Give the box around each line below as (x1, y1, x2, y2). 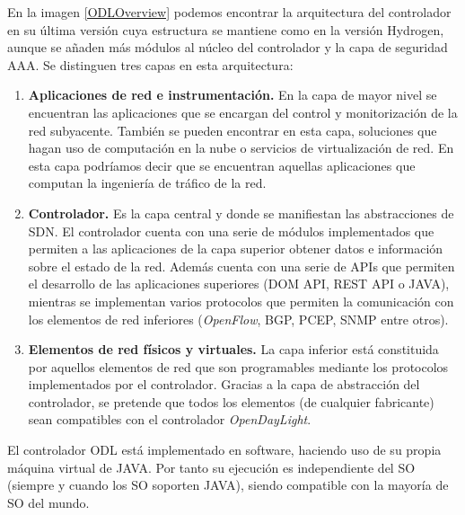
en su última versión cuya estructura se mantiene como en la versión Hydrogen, (7, 20, 444, 39)
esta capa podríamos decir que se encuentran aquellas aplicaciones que (28, 155, 416, 174)
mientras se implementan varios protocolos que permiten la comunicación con (28, 291, 454, 310)
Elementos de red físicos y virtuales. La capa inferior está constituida (28, 340, 439, 359)
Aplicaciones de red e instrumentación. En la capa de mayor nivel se (28, 85, 437, 104)
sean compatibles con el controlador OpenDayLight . (28, 410, 311, 429)
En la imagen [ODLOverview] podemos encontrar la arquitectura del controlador (7, 3, 452, 21)
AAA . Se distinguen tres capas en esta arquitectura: (7, 55, 294, 74)
